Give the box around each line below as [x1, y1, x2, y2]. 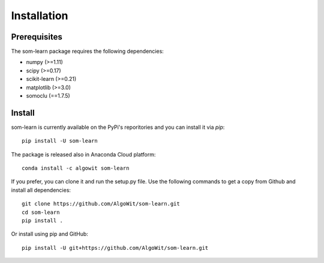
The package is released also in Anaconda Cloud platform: [11, 150, 156, 158]
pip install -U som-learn [22, 138, 98, 144]
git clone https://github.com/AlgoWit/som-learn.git [22, 201, 180, 207]
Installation [11, 9, 68, 22]
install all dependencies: [11, 186, 71, 194]
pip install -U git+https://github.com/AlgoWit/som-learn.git [22, 244, 209, 251]
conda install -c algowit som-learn [22, 165, 130, 172]
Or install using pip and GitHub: [11, 231, 88, 238]
